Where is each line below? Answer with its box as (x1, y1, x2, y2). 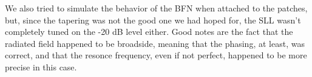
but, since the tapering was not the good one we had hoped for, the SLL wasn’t (5, 13, 301, 26)
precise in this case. (5, 60, 77, 73)
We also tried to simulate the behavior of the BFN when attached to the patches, (5, 2, 308, 14)
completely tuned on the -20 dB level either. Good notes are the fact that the (5, 25, 293, 38)
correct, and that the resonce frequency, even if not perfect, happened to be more (5, 49, 307, 61)
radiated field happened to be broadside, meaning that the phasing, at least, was (5, 37, 305, 49)
